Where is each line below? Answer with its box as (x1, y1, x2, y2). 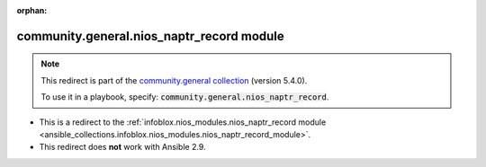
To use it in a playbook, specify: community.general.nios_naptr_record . (40, 92, 329, 102)
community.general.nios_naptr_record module (16, 28, 285, 44)
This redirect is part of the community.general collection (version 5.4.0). (40, 75, 308, 85)
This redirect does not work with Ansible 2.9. (39, 142, 206, 153)
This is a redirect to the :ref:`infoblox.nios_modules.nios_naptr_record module (39, 117, 327, 127)
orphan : (16, 5, 48, 15)
